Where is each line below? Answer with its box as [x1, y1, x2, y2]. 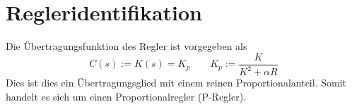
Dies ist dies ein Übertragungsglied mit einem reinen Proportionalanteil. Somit [6, 75, 346, 90]
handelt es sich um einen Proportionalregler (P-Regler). [6, 89, 247, 103]
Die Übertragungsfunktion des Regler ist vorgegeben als [6, 39, 247, 53]
